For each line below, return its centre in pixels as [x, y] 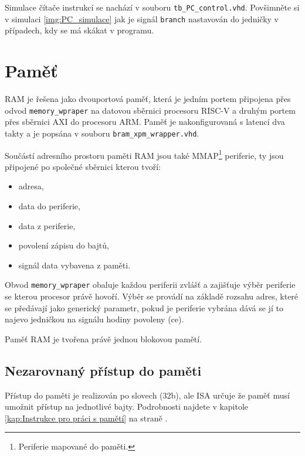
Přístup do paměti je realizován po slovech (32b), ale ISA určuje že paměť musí [147, 395]
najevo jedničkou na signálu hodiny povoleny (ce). [94, 319]
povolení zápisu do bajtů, [64, 245]
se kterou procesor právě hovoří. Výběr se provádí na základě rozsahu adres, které [152, 296]
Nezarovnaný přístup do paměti [103, 370]
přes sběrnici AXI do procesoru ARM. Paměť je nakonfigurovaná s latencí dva [145, 122]
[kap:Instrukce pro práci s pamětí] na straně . [86, 418]
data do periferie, [49, 205]
